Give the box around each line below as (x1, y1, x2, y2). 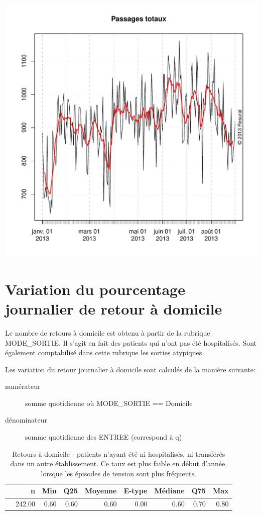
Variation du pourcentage (5, 278, 185, 299)
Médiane (154, 485, 185, 496)
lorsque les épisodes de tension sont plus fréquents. (41, 468, 196, 478)
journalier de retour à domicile (5, 298, 222, 319)
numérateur (5, 381, 41, 391)
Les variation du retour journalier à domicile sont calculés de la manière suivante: (5, 364, 255, 374)
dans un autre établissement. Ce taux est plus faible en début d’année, (10, 458, 227, 469)
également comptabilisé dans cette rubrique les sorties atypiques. (5, 347, 204, 358)
